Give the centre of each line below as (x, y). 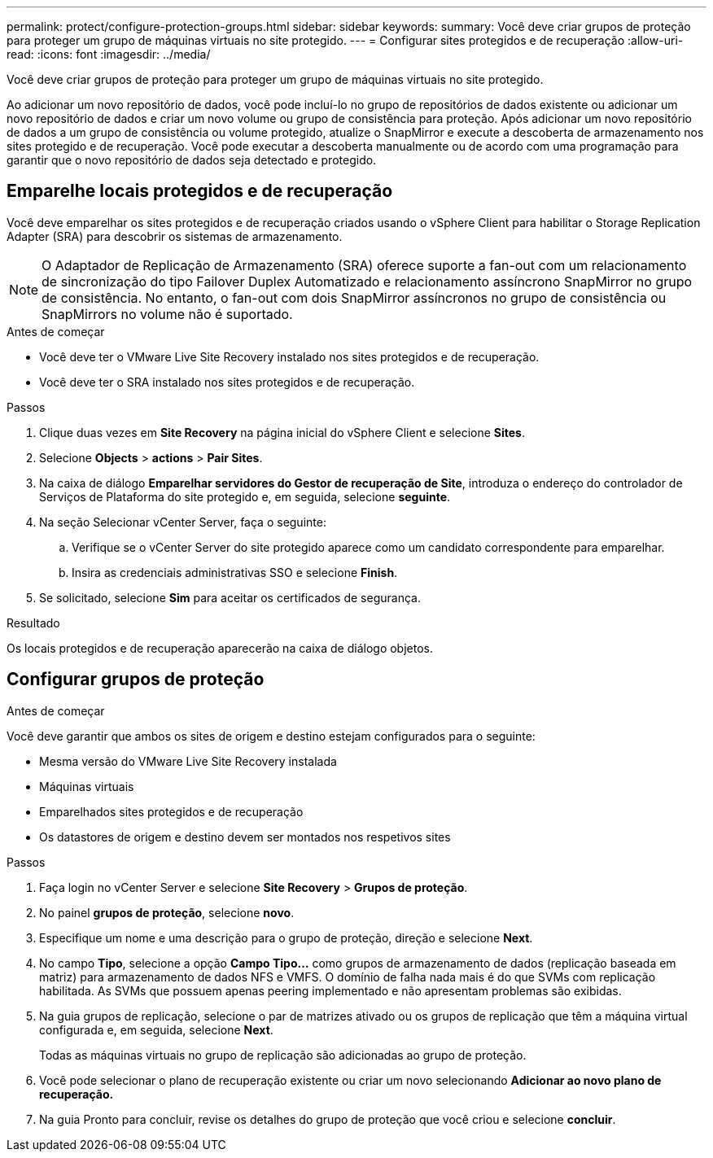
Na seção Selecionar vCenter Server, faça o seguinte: (183, 522)
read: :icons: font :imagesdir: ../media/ (109, 54)
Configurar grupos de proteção (136, 680)
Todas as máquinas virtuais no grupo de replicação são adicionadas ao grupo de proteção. (283, 1055)
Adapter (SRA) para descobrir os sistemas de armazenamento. (175, 236)
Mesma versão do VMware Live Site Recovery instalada (188, 761)
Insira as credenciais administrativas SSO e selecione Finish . (235, 572)
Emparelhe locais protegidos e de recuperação (200, 191)
